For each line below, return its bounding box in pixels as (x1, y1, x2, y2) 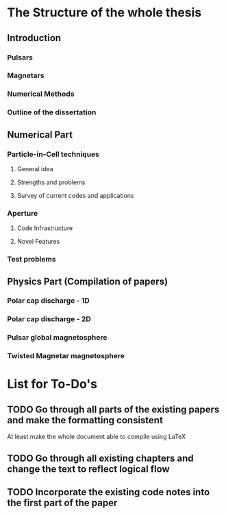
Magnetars (7, 71, 45, 80)
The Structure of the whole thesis (7, 5, 202, 21)
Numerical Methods (7, 89, 75, 99)
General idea (16, 164, 53, 173)
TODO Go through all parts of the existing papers (7, 403, 220, 415)
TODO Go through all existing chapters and (7, 452, 194, 464)
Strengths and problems (16, 178, 86, 186)
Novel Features (16, 238, 60, 246)
